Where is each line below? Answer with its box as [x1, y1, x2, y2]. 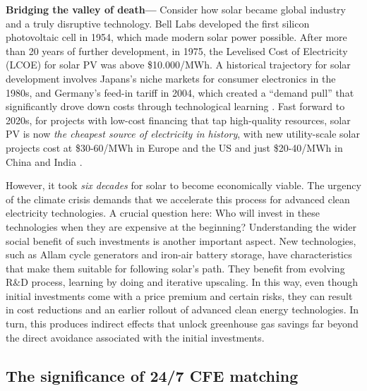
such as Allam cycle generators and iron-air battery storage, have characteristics [6, 247, 352, 262]
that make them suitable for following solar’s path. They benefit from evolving [6, 260, 345, 275]
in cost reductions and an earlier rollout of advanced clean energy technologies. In [6, 302, 359, 317]
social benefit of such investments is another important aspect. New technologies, [6, 233, 356, 248]
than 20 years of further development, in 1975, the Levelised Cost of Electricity [6, 43, 348, 58]
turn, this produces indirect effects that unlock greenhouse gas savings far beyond [6, 316, 359, 331]
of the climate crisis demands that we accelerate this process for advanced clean [6, 191, 350, 206]
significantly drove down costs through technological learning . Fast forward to [6, 99, 345, 114]
